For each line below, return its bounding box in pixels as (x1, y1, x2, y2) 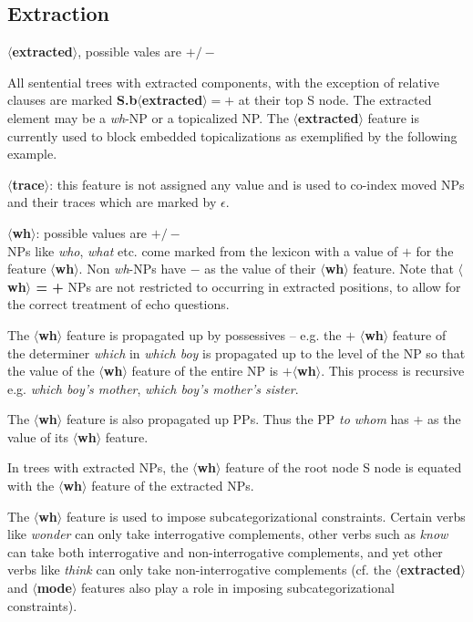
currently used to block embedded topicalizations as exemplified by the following (7, 126, 458, 145)
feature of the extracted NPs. (91, 476, 254, 495)
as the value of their (204, 259, 316, 278)
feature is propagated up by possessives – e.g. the (66, 325, 342, 344)
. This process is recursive (321, 361, 465, 380)
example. (7, 144, 57, 163)
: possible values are (36, 223, 148, 242)
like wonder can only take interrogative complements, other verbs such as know (7, 524, 448, 544)
